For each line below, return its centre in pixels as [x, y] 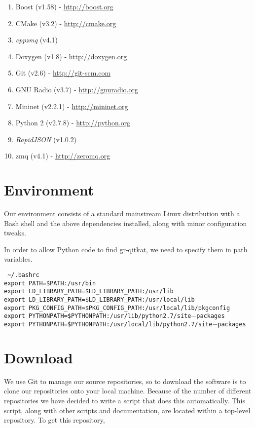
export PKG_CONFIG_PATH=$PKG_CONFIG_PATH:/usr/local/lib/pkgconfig [117, 308]
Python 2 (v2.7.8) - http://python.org [73, 123]
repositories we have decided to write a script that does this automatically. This [125, 400]
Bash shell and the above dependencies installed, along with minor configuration [126, 223]
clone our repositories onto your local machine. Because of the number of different [128, 391]
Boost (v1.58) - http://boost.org [64, 6]
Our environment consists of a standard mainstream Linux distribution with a [122, 214]
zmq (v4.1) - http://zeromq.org [63, 156]
